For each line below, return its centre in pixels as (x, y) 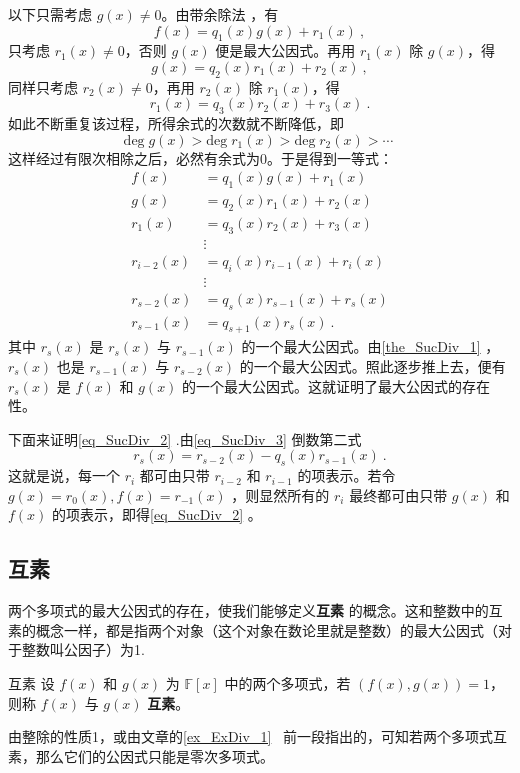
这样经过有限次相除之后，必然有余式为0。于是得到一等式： (200, 157)
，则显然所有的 (280, 494)
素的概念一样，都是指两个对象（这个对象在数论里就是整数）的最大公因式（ (253, 629)
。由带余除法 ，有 (220, 14)
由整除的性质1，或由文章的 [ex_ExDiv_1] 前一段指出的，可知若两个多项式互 (257, 736)
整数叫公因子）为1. (83, 649)
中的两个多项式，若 (287, 682)
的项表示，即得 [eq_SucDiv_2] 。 (157, 514)
